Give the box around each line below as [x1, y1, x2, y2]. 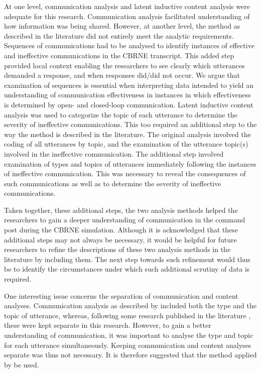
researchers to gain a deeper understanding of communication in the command [4, 214, 245, 225]
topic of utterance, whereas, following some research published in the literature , [4, 310, 251, 320]
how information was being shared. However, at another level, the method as [4, 21, 240, 31]
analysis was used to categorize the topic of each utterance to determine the [4, 109, 237, 119]
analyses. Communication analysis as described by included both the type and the [4, 300, 256, 311]
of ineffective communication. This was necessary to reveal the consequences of [4, 168, 246, 179]
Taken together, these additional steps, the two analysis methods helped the [4, 204, 238, 215]
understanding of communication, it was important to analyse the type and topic [4, 330, 253, 340]
